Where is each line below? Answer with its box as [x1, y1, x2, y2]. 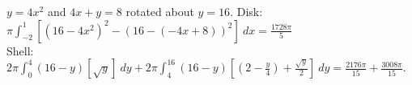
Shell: [6, 42, 34, 59]
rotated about [125, 3, 194, 19]
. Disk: [230, 3, 263, 19]
